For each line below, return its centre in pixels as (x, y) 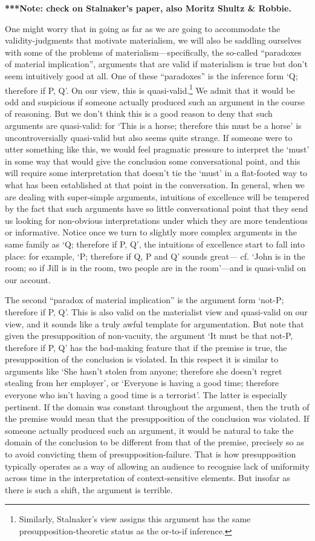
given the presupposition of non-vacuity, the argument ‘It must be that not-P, (149, 336)
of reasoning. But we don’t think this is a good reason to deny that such (139, 113)
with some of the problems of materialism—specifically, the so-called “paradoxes (153, 52)
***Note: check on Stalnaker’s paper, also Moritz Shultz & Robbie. (148, 8)
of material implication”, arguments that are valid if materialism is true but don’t (156, 64)
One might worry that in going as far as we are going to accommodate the (143, 28)
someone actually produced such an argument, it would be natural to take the (149, 430)
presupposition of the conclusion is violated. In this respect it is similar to (142, 359)
